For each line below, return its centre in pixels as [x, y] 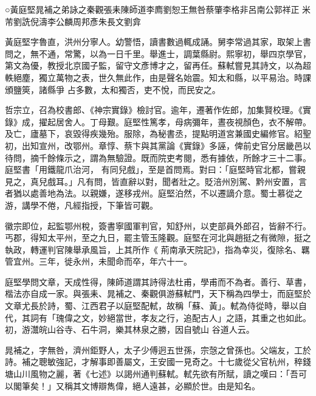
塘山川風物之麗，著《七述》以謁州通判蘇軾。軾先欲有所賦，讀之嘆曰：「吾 [152, 374]
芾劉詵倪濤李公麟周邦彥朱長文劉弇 [73, 21]
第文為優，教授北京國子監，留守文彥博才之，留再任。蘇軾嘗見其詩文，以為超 [158, 65]
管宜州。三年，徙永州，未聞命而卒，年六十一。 [98, 261]
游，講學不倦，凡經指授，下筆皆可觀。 [81, 205]
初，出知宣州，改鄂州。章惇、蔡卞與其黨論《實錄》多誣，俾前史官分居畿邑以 [158, 145]
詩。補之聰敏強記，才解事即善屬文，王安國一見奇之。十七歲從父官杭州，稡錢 [158, 362]
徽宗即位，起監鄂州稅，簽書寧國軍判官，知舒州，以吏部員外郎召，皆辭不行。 [158, 225]
